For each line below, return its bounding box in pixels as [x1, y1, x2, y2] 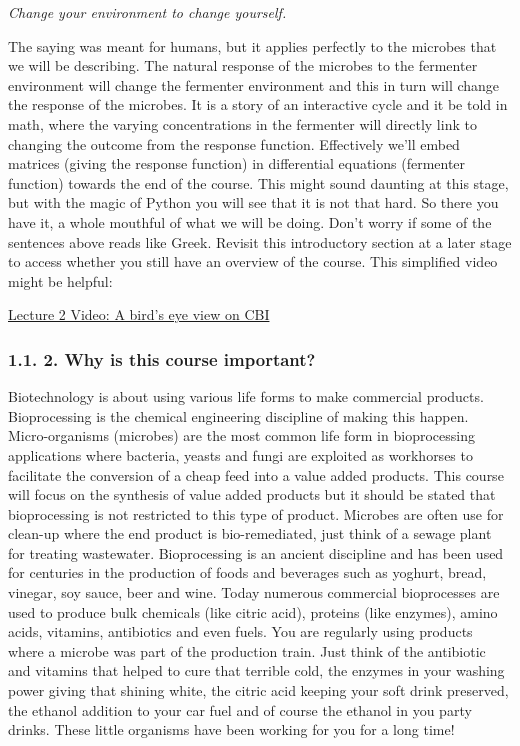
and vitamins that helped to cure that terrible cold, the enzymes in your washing [8, 660, 505, 681]
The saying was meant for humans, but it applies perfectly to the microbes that [8, 35, 497, 56]
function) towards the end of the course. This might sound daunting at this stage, [8, 172, 509, 193]
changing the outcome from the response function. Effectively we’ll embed [8, 133, 460, 154]
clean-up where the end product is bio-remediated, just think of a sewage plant [8, 523, 492, 544]
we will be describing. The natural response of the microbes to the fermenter [8, 55, 478, 76]
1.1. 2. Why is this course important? [8, 346, 316, 371]
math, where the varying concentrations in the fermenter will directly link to [8, 113, 477, 134]
